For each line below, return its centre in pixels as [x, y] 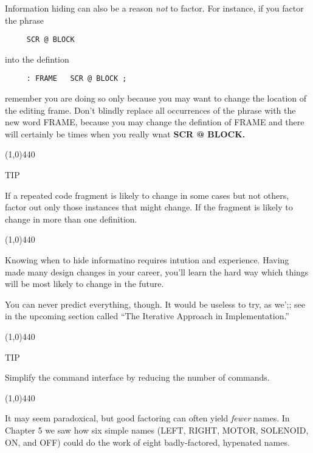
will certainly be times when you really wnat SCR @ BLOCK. [125, 133]
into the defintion [37, 59]
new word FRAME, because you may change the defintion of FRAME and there [155, 122]
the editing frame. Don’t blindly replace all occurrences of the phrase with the [150, 110]
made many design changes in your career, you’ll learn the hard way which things [157, 271]
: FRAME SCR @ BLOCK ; [77, 79]
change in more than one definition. [71, 219]
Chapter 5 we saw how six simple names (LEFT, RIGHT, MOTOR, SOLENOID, [157, 430]
